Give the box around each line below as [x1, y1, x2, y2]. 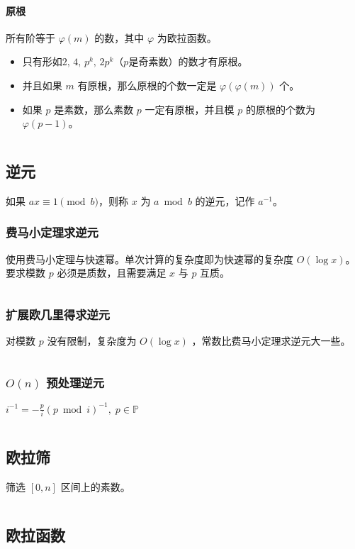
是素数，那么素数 [54, 101, 134, 116]
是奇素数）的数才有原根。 [128, 54, 248, 69]
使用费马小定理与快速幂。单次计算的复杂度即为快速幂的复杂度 [6, 251, 293, 266]
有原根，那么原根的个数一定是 [77, 77, 217, 92]
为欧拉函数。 [157, 30, 217, 45]
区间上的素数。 [60, 479, 130, 494]
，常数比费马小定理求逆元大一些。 [191, 333, 351, 348]
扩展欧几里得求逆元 [6, 305, 111, 323]
